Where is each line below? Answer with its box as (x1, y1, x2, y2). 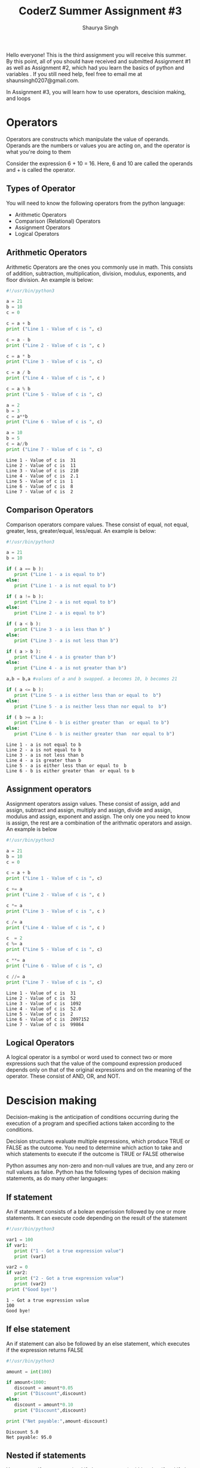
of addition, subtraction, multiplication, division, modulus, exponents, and (6, 269, 186, 277)
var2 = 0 (6, 1264, 28, 1270)
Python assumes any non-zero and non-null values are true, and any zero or (6, 1162, 194, 1169)
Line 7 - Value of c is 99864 (6, 1021, 84, 1027)
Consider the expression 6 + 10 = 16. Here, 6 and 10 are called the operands (6, 160, 193, 167)
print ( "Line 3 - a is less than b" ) (14, 627, 111, 633)
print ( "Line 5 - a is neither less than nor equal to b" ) (14, 703, 167, 709)
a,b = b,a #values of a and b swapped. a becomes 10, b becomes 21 (6, 676, 178, 682)
